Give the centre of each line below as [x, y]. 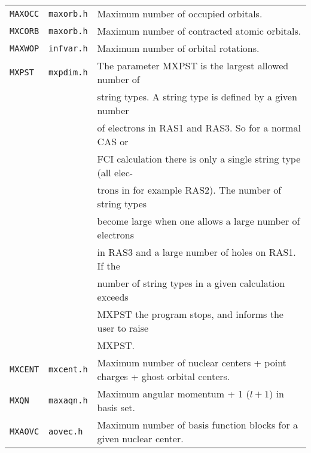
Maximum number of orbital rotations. [178, 48]
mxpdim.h [68, 72]
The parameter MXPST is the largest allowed [193, 65]
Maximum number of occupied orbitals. [180, 13]
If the [109, 266]
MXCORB [25, 31]
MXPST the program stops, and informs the [190, 314]
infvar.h [68, 48]
